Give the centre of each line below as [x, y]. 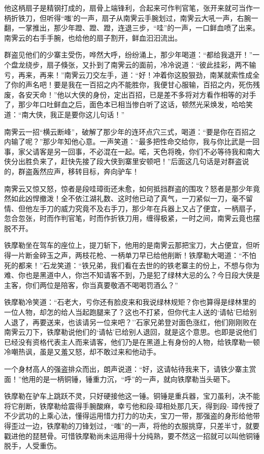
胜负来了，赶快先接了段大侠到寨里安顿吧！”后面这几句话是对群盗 [134, 161]
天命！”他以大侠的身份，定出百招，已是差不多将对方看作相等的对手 [144, 94]
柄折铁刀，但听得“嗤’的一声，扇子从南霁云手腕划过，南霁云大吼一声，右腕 [128, 18]
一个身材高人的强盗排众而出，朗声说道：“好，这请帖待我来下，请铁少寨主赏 [130, 369]
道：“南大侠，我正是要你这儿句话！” [64, 114]
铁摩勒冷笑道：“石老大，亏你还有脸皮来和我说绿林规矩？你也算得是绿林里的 [130, 302]
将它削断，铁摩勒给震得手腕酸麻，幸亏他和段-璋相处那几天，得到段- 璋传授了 [132, 406]
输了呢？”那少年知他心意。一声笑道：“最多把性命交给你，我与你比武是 [128, 141]
